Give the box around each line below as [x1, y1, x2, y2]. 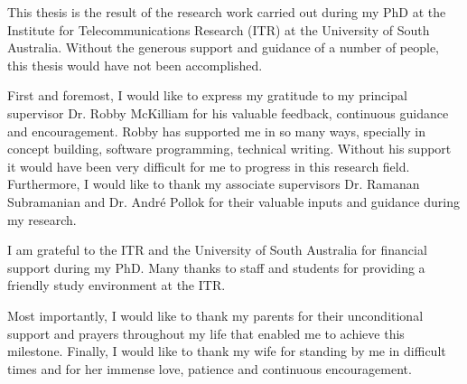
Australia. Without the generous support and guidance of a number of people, [7, 38, 440, 57]
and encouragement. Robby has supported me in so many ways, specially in [7, 121, 426, 140]
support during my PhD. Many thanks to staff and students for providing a [7, 258, 425, 276]
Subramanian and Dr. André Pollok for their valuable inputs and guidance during [7, 192, 460, 211]
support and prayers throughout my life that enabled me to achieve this [7, 323, 405, 342]
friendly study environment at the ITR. [7, 276, 226, 295]
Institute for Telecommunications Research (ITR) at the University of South [7, 20, 430, 39]
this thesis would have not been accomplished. [7, 55, 263, 74]
